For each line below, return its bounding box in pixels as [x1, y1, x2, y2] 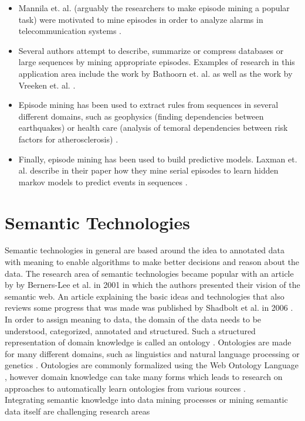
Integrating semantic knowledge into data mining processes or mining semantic [5, 393, 288, 406]
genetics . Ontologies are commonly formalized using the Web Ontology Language [5, 359, 299, 371]
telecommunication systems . [18, 25, 122, 37]
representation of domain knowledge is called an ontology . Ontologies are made [5, 336, 292, 348]
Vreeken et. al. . [18, 79, 76, 91]
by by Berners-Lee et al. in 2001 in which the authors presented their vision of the [5, 279, 300, 291]
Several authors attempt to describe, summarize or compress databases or [18, 44, 284, 56]
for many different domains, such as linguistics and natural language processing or [5, 347, 300, 359]
